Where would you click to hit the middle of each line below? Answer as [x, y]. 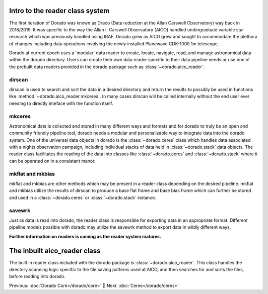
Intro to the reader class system [59, 11]
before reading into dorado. [37, 277]
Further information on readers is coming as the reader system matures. [85, 236]
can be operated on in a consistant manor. [52, 161]
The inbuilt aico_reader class [55, 250]
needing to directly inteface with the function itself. [61, 103]
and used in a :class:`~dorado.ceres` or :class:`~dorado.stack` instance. [83, 197]
